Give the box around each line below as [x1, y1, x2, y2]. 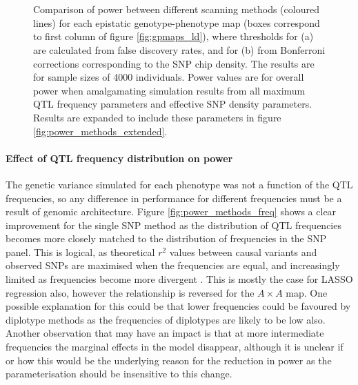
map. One [286, 285, 328, 299]
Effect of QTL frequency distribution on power [6, 150, 233, 165]
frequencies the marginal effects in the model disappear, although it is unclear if [6, 339, 344, 354]
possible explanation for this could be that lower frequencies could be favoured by [6, 299, 351, 313]
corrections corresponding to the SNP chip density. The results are [33, 56, 315, 70]
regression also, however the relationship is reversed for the [6, 285, 255, 299]
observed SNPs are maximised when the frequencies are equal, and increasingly [6, 258, 340, 273]
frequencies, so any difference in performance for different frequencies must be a [6, 190, 342, 205]
